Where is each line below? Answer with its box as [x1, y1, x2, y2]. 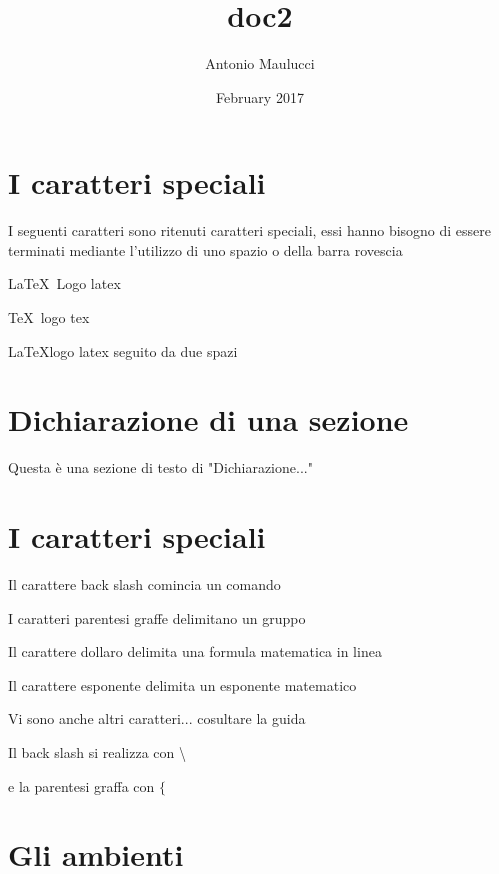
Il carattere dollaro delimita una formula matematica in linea [8, 641, 382, 662]
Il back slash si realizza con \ [8, 742, 186, 763]
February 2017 [216, 86, 304, 107]
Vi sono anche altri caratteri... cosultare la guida [8, 708, 306, 729]
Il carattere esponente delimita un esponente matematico [8, 674, 357, 695]
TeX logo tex [8, 307, 90, 328]
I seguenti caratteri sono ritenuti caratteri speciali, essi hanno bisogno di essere [8, 220, 492, 241]
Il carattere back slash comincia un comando [8, 574, 281, 595]
